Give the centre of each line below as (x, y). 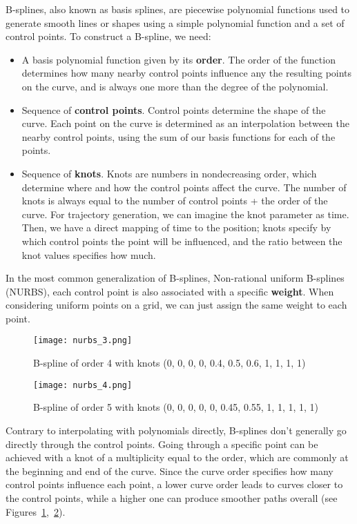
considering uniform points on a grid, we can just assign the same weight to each (176, 305)
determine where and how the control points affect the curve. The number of (184, 187)
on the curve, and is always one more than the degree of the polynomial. (175, 86)
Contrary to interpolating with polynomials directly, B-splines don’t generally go (176, 430)
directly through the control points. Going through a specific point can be (162, 444)
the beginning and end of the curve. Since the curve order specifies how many (170, 470)
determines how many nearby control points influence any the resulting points (187, 73)
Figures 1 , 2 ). (36, 511)
